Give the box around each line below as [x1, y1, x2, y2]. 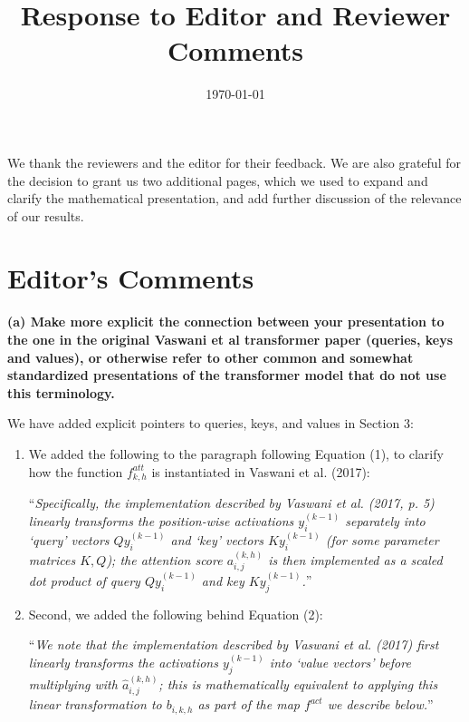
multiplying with [28, 674, 118, 693]
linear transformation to [28, 695, 162, 714]
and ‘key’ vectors [170, 531, 264, 550]
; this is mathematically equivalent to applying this [158, 674, 438, 693]
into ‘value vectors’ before [269, 653, 411, 672]
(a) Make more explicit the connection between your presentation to [7, 312, 445, 331]
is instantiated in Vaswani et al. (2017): [151, 462, 370, 481]
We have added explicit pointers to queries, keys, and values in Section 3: [7, 414, 414, 433]
